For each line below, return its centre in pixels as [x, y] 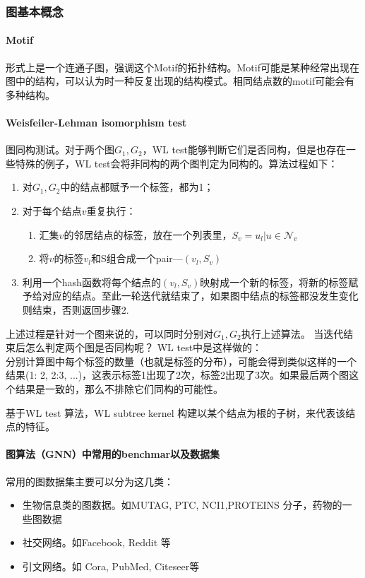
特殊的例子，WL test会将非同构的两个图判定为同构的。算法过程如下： [176, 163]
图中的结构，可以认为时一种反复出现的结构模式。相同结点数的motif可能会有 [180, 81]
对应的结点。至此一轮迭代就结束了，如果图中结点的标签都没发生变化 [200, 296]
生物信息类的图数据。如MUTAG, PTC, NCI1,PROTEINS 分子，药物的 [182, 505]
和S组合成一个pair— [137, 258]
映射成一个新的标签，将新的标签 [274, 282]
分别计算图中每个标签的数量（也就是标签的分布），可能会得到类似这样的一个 [181, 361]
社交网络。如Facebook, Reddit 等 [96, 542]
